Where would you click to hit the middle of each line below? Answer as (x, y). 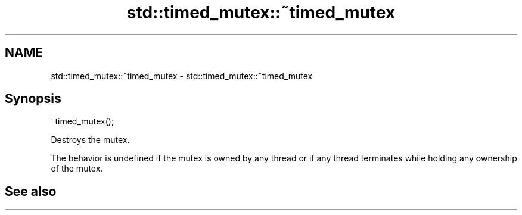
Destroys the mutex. (90, 140)
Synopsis (33, 99)
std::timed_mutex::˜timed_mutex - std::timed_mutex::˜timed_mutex (182, 76)
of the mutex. (77, 169)
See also (31, 191)
